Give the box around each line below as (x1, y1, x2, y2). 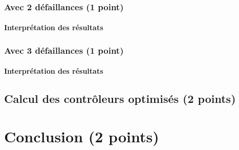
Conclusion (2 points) (4, 126, 159, 147)
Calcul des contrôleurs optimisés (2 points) (4, 91, 236, 106)
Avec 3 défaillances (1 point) (4, 44, 124, 56)
